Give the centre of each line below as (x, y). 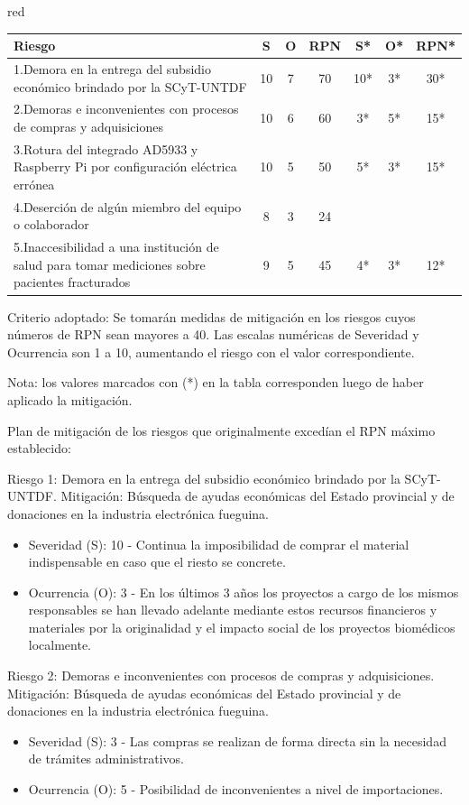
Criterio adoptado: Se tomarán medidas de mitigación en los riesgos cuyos (212, 316)
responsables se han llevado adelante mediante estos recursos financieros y (233, 610)
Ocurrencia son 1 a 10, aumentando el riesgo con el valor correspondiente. (211, 352)
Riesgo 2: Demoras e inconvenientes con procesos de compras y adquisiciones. (221, 675)
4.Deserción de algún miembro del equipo (128, 206)
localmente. (60, 645)
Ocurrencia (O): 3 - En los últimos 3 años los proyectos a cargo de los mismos (244, 592)
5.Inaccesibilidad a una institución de (116, 247)
